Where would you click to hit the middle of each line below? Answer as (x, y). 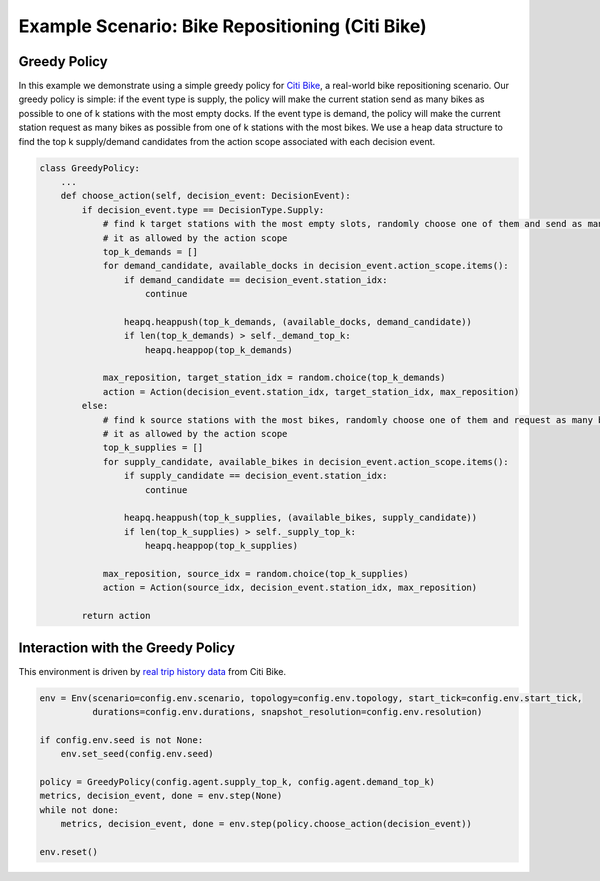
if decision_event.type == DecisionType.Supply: (203, 209)
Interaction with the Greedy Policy (126, 647)
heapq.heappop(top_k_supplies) (222, 546)
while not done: (79, 809)
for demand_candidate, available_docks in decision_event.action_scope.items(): (305, 266)
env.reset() (69, 851)
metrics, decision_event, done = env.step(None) (161, 796)
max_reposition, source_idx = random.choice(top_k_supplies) (255, 573)
